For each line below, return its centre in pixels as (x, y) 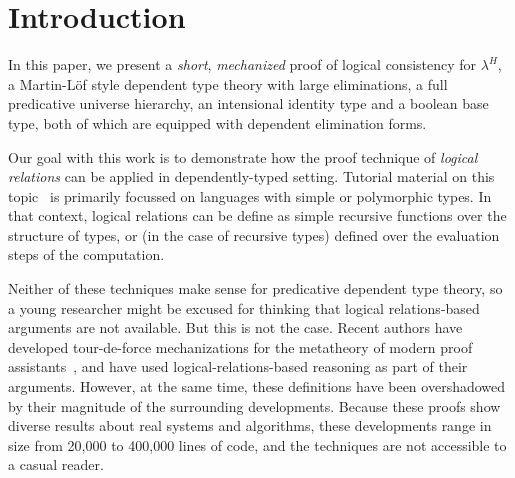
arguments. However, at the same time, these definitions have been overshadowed (257, 386)
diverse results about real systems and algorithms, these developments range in (250, 425)
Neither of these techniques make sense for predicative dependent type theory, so (255, 288)
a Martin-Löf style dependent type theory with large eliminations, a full (228, 83)
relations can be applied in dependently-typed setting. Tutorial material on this (251, 176)
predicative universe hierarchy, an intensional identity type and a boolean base (248, 103)
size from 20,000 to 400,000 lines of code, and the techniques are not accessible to (257, 444)
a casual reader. (56, 464)
